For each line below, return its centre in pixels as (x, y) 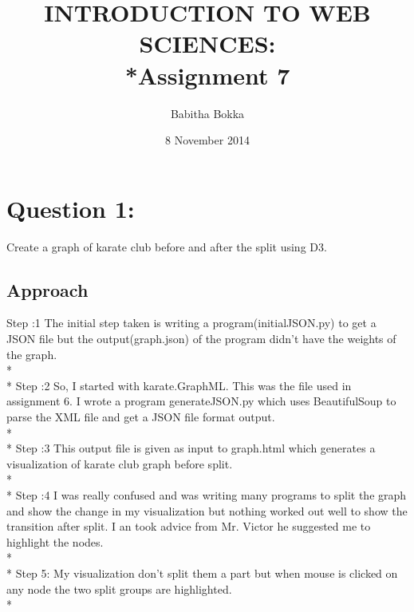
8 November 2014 (207, 140)
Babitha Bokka (207, 113)
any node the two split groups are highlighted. (119, 588)
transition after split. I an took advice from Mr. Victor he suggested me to (189, 526)
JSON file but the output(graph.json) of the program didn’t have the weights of (201, 339)
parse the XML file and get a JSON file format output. (141, 416)
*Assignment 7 (207, 75)
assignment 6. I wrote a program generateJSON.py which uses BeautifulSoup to (201, 401)
